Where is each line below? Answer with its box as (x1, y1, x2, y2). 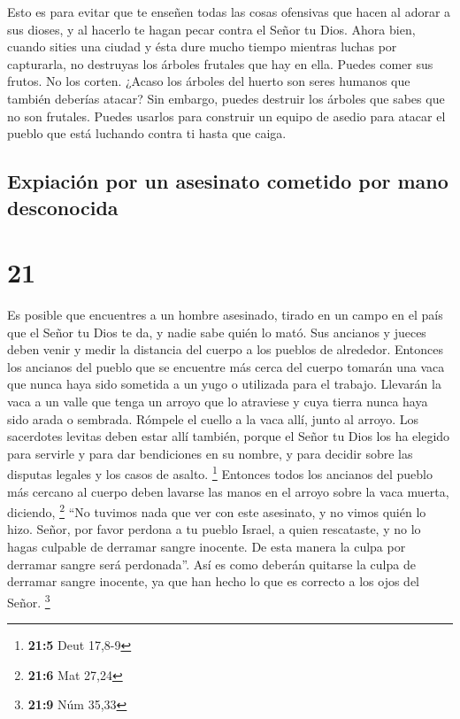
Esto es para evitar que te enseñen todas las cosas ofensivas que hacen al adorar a (7, 3, 451, 20)
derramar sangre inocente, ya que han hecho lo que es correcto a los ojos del (7, 572, 419, 591)
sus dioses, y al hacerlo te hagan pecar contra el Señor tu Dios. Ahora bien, (7, 19, 416, 38)
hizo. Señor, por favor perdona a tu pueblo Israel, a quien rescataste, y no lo (7, 520, 421, 538)
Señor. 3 (7, 590, 50, 611)
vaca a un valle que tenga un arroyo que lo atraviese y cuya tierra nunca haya (7, 392, 428, 411)
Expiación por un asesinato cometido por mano (7, 167, 448, 195)
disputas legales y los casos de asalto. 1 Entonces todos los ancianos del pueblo (7, 462, 433, 483)
